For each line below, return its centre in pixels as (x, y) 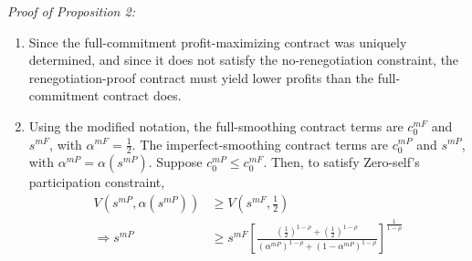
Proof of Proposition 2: (71, 11)
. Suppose (175, 162)
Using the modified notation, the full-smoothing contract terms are (216, 125)
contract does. (142, 95)
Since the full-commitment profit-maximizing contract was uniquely (218, 42)
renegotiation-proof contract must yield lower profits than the (201, 77)
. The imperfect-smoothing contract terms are (260, 144)
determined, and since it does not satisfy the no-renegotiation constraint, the (244, 60)
